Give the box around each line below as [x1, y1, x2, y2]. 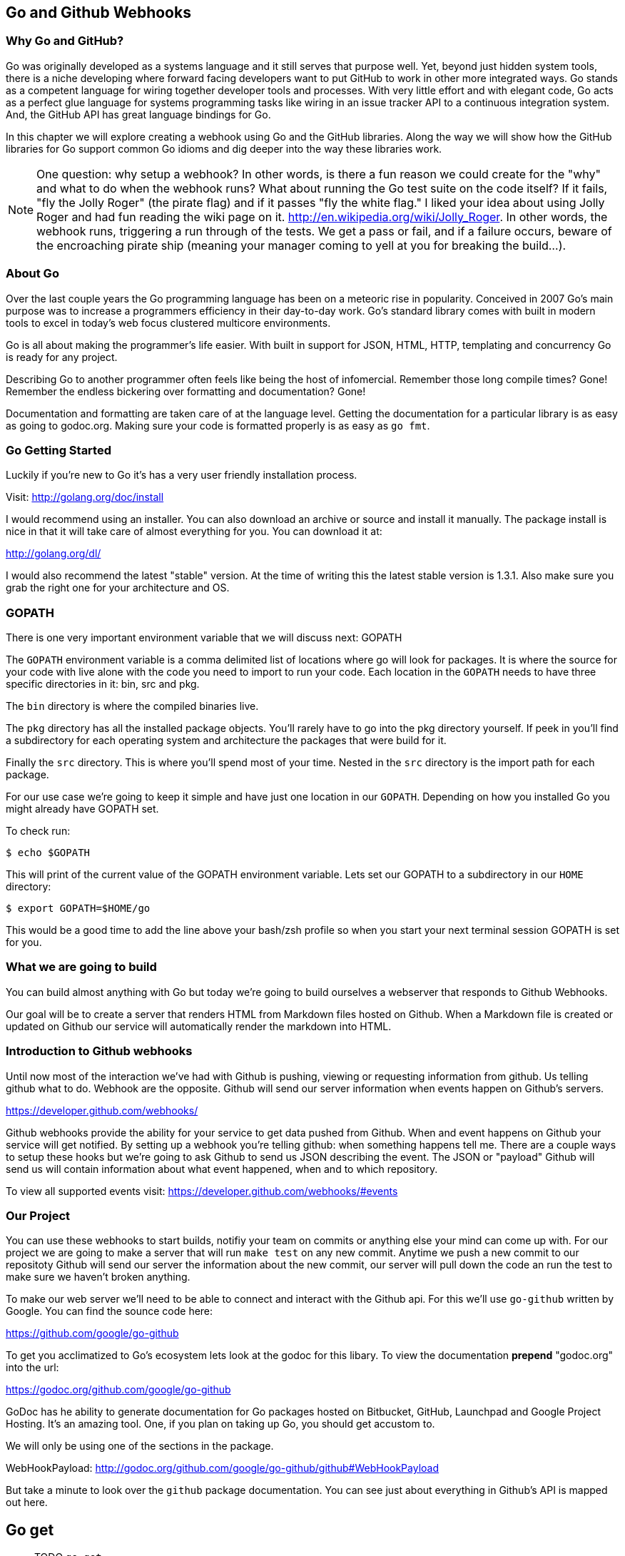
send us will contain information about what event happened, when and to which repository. [6, 1162, 438, 1175]
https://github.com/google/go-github [6, 1327, 179, 1340]
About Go [6, 266, 59, 281]
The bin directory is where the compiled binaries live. [6, 700, 259, 713]
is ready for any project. [6, 350, 118, 363]
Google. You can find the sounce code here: [6, 1305, 213, 1318]
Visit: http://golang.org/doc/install [6, 491, 164, 504]
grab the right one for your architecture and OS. [6, 581, 230, 594]
